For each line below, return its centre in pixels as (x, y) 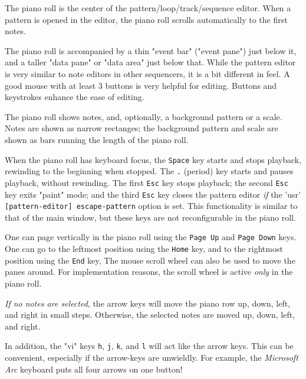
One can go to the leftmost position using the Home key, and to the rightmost (144, 249)
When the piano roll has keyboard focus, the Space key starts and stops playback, (153, 159)
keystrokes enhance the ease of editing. (75, 97)
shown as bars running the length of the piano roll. (97, 139)
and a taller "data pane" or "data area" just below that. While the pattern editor (150, 62)
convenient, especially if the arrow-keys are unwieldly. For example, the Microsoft (152, 357)
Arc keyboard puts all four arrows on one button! (94, 369)
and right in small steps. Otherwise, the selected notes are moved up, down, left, (150, 315)
